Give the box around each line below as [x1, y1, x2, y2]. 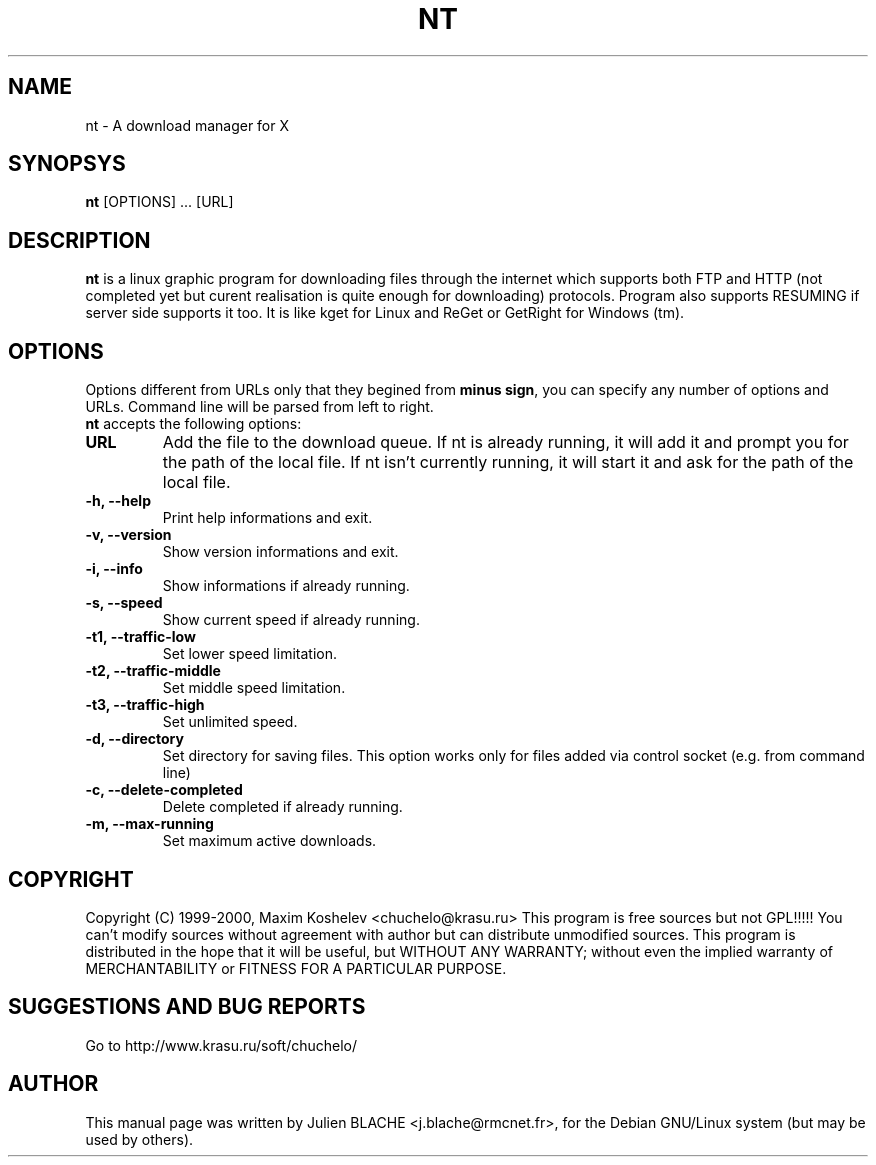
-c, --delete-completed [85, 781, 243, 799]
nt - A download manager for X [85, 116, 290, 134]
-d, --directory [85, 730, 184, 748]
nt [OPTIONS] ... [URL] [85, 193, 234, 211]
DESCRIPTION [8, 227, 151, 253]
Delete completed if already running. [162, 798, 403, 816]
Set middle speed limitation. [162, 679, 346, 697]
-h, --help [85, 492, 151, 510]
